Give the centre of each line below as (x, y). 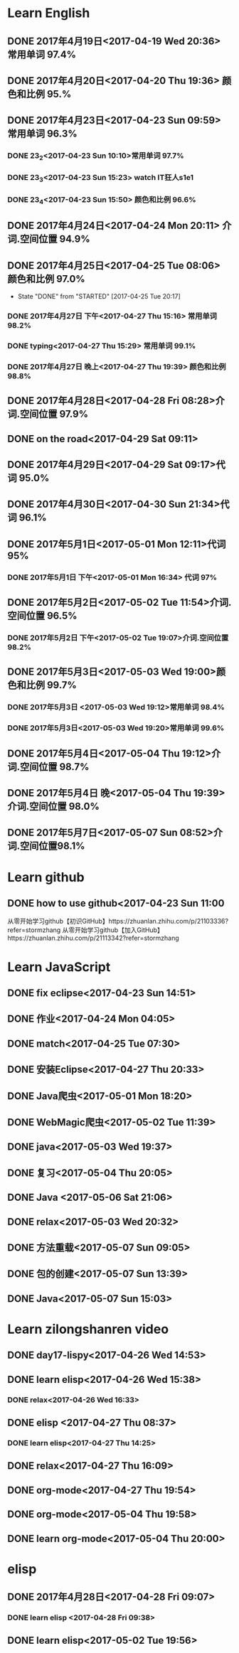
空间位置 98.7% (55, 767)
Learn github (46, 877)
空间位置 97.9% (54, 414)
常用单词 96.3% (43, 134)
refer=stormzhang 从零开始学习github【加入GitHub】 (85, 930)
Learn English (49, 13)
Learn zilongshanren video (88, 1329)
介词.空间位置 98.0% (53, 807)
